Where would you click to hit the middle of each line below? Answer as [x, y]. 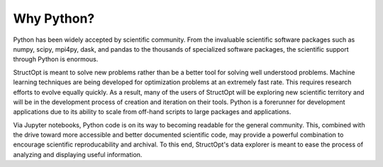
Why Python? [54, 18]
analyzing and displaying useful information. [78, 154]
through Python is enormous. [56, 59]
